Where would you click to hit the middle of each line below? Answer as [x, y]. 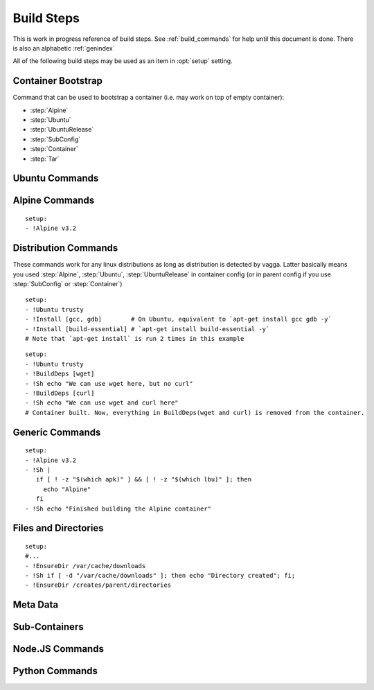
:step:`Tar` [45, 159]
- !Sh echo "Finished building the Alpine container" [118, 508]
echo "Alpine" [67, 489]
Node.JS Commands [58, 649]
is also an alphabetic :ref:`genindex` [64, 48]
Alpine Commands [54, 201]
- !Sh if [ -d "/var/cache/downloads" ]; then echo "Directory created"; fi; [160, 576]
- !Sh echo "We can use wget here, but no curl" [109, 383]
